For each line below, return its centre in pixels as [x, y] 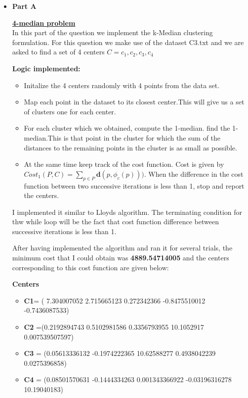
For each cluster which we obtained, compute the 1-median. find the [127, 128]
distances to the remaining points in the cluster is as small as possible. [130, 147]
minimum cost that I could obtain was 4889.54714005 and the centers [121, 258]
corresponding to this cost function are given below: [90, 267]
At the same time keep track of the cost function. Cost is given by [124, 164]
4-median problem [44, 23]
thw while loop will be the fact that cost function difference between [115, 222]
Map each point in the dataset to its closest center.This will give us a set [134, 102]
